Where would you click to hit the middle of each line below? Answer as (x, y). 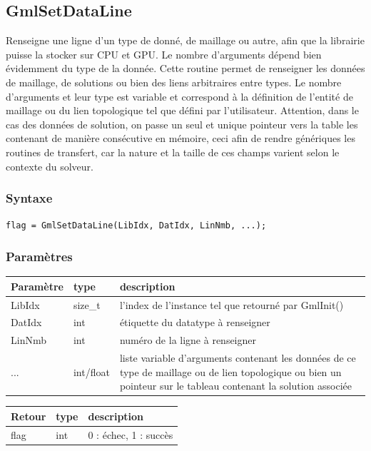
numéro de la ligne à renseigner (188, 340)
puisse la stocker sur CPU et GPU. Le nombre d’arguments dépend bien (164, 54)
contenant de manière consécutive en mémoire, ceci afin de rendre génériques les (181, 138)
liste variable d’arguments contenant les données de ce (238, 358)
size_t (87, 304)
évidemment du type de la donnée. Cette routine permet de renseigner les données (185, 68)
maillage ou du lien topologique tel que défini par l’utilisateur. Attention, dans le (182, 110)
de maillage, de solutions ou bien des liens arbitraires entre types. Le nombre (174, 82)
